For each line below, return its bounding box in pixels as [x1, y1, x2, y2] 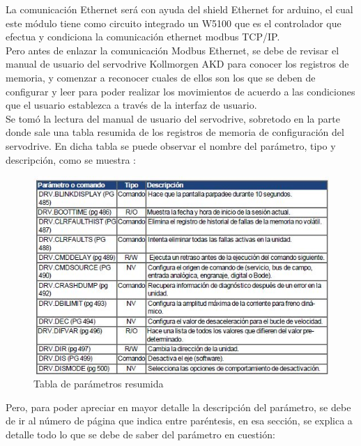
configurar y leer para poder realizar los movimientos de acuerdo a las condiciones [6, 84, 355, 98]
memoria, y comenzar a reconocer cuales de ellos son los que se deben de [6, 70, 316, 84]
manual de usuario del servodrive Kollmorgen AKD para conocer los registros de [6, 56, 349, 71]
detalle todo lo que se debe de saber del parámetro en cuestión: [6, 426, 275, 441]
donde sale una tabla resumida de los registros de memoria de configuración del [6, 125, 344, 139]
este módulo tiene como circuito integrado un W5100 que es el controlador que [6, 15, 341, 30]
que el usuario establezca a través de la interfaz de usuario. [6, 98, 257, 112]
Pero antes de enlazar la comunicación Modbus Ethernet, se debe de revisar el [6, 43, 339, 57]
